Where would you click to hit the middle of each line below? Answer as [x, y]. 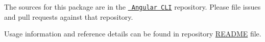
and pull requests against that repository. [69, 16]
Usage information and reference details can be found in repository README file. [133, 34]
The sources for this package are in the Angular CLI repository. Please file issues [132, 7]
